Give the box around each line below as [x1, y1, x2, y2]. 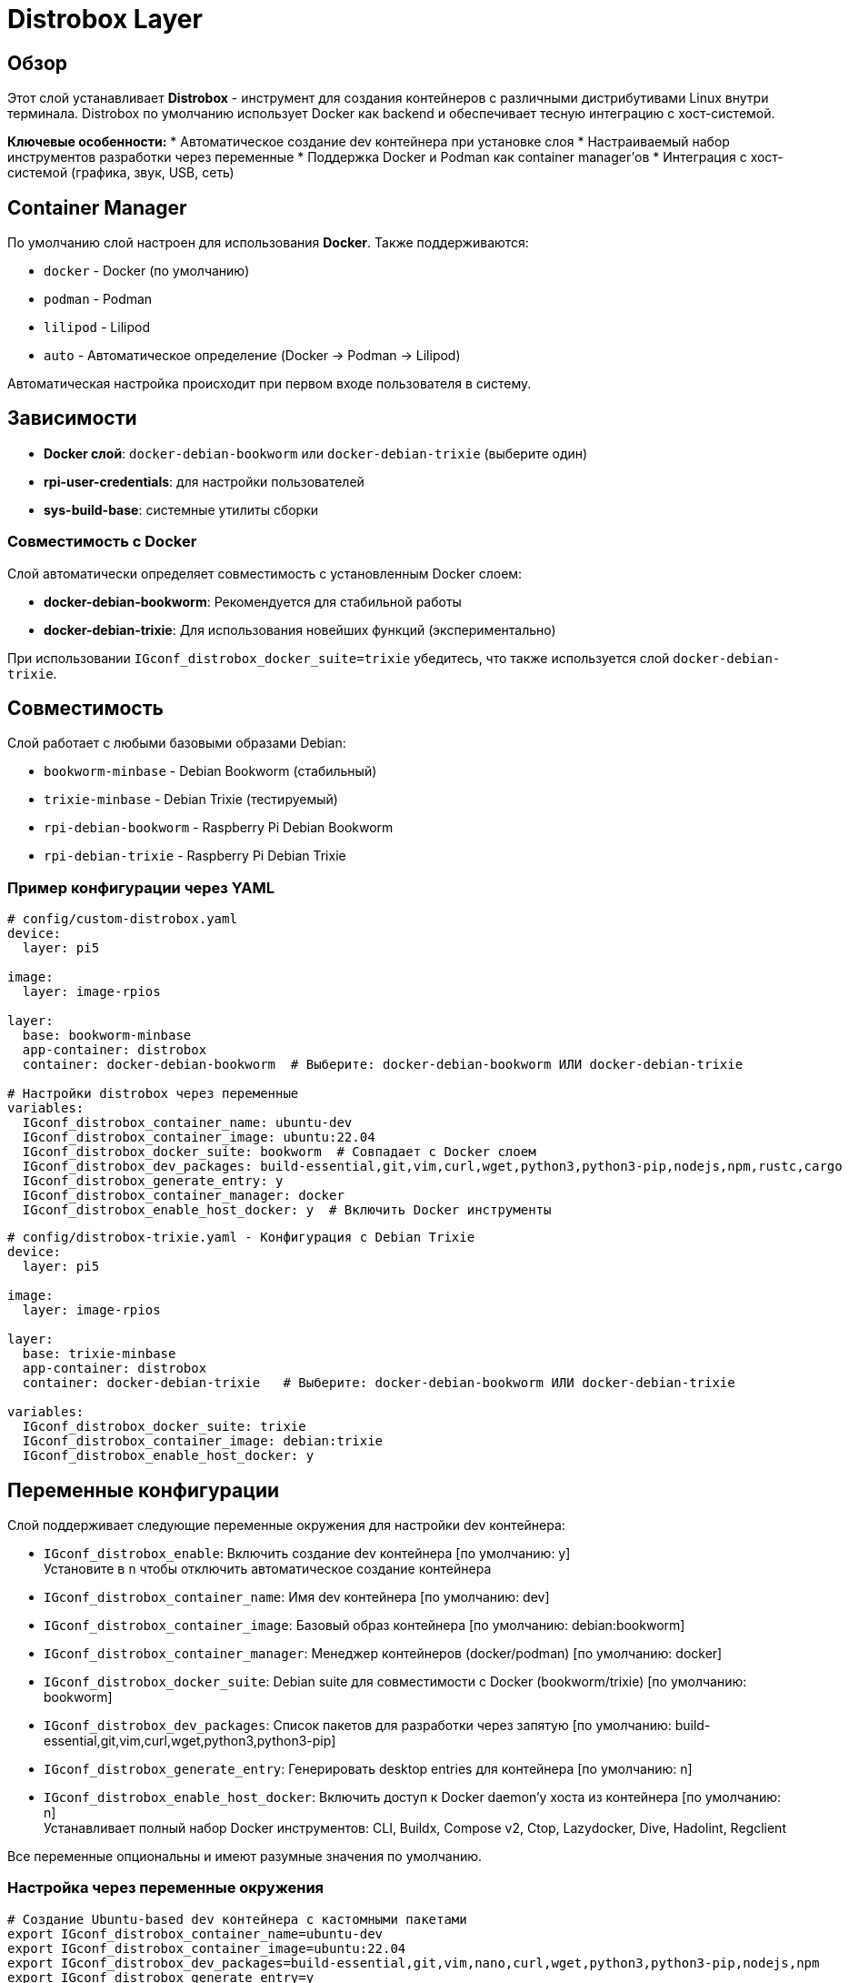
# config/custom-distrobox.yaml [7, 911, 237, 927]
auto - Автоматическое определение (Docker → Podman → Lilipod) [44, 347, 461, 364]
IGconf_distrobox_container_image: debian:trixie [22, 1434, 384, 1449]
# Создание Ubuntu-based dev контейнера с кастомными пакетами [7, 1911, 467, 1927]
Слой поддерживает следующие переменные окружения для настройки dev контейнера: [7, 1517, 565, 1534]
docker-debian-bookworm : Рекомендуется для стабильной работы [44, 593, 462, 609]
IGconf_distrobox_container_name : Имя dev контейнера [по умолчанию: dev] [44, 1589, 550, 1606]
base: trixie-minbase [22, 1346, 176, 1362]
